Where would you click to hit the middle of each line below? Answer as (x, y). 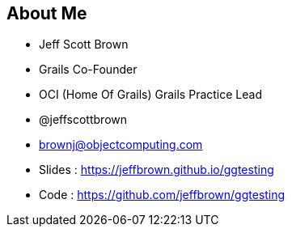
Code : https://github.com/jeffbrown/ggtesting (162, 195)
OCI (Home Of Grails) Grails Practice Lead (150, 95)
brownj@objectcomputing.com (121, 145)
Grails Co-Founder (88, 70)
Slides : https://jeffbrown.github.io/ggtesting (157, 170)
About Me (47, 13)
